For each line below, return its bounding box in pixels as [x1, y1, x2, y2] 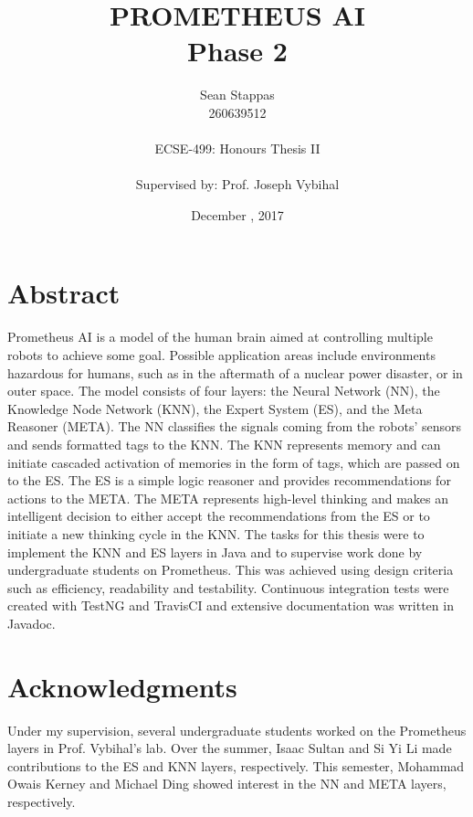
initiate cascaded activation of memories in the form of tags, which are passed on [7, 452, 460, 472]
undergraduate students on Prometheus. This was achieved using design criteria [7, 560, 454, 579]
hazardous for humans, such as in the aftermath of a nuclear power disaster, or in [7, 363, 463, 382]
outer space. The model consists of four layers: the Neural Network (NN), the [7, 381, 440, 400]
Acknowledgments [7, 667, 237, 705]
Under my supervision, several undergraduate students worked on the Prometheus [7, 720, 467, 739]
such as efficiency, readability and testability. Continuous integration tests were [7, 578, 449, 597]
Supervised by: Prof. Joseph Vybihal [135, 175, 340, 194]
